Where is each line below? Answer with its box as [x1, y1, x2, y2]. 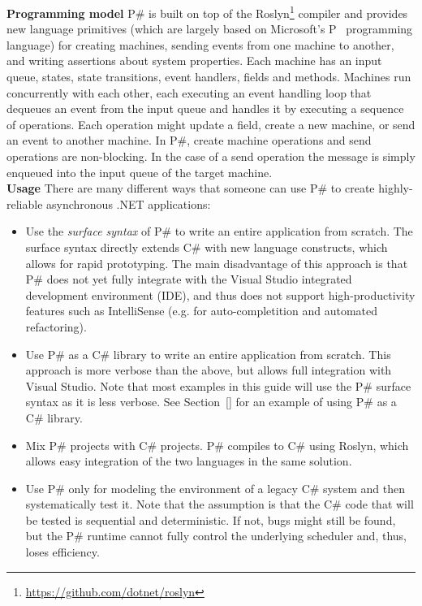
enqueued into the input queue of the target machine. [6, 163, 273, 180]
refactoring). [25, 318, 87, 335]
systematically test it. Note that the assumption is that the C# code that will [25, 496, 414, 513]
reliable [6, 195, 43, 212]
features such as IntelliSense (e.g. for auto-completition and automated [25, 302, 378, 319]
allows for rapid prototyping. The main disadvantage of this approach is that [25, 254, 408, 271]
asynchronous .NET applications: [46, 195, 211, 212]
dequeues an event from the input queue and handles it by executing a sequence [6, 100, 404, 117]
